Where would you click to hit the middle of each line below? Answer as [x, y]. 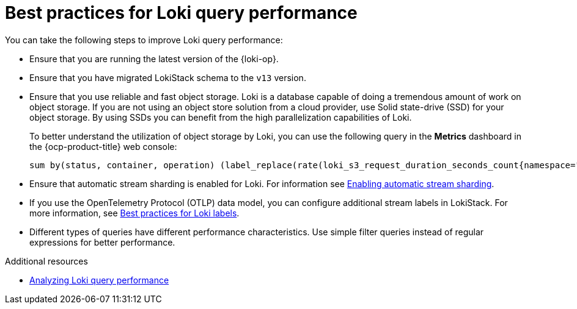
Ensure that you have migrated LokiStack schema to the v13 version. [168, 77]
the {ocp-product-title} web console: [103, 146]
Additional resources [46, 261]
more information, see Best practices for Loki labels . [134, 213]
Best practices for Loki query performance [181, 13]
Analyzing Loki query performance [99, 280]
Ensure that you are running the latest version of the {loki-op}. [154, 59]
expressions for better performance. [102, 242]
